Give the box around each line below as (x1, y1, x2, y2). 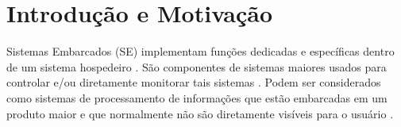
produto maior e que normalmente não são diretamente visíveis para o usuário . (6, 105, 394, 121)
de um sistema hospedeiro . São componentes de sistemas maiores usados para (6, 58, 387, 75)
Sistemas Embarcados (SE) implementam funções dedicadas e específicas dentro (6, 43, 395, 60)
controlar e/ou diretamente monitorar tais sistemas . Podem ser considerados (6, 74, 381, 90)
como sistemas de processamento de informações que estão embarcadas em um (6, 89, 388, 106)
